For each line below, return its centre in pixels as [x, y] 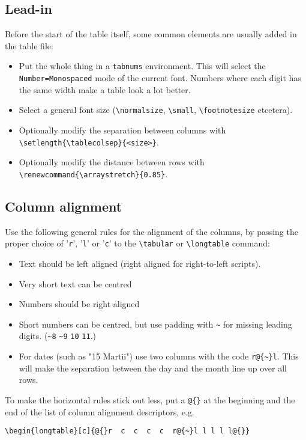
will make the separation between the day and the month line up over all [153, 368]
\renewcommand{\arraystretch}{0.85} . [93, 173]
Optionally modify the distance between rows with [112, 162]
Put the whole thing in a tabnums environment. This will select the [142, 66]
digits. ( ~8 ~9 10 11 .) [57, 336]
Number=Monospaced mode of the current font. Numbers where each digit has [160, 78]
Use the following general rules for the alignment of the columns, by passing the [151, 231]
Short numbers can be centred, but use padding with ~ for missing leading [155, 324]
